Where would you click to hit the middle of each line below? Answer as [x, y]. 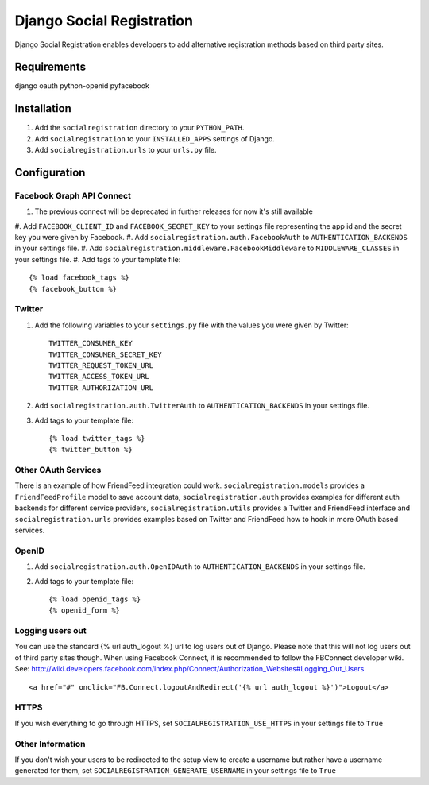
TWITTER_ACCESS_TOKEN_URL [99, 377]
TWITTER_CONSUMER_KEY [91, 343]
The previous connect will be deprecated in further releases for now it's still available [174, 211]
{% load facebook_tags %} [79, 278]
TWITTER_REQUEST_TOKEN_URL [101, 365]
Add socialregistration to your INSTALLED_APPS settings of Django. [155, 138]
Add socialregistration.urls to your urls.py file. [126, 150]
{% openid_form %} [85, 611]
